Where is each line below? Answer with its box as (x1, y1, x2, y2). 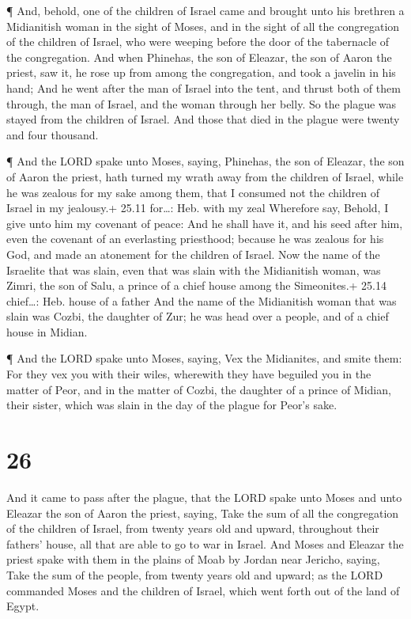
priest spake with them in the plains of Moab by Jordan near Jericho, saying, (6, 551, 380, 568)
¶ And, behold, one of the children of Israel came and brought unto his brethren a (6, 2, 405, 18)
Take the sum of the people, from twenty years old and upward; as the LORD (6, 566, 383, 583)
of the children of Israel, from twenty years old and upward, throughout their (6, 520, 379, 537)
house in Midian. (6, 323, 88, 340)
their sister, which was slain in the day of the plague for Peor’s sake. (6, 397, 337, 413)
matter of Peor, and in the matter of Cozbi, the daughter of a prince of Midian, (6, 381, 391, 397)
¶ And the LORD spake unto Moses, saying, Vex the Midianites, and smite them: (6, 350, 402, 366)
